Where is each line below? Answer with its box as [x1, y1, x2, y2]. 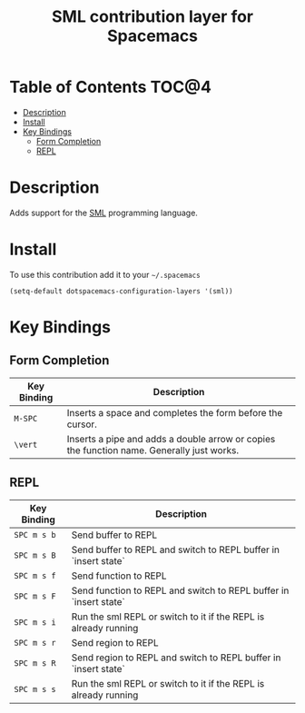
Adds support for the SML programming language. [9, 207, 198, 218]
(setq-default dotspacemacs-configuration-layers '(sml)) [9, 286, 233, 296]
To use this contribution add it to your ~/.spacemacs [9, 269, 202, 280]
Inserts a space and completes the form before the [66, 406, 283, 419]
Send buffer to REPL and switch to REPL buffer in [71, 543, 280, 556]
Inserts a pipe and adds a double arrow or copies [66, 432, 276, 445]
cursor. [66, 418, 98, 431]
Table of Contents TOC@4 [9, 77, 212, 97]
